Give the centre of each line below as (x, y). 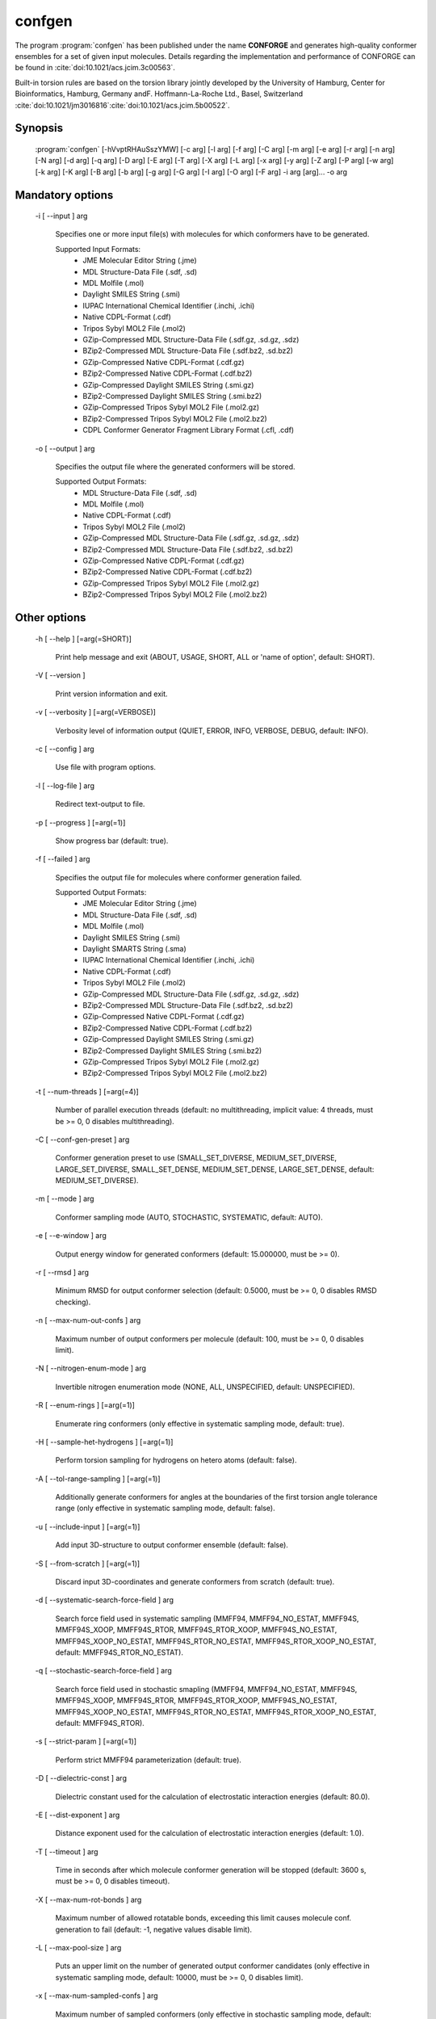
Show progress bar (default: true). (112, 841)
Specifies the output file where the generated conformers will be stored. (175, 466)
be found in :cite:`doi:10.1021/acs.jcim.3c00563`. (95, 68)
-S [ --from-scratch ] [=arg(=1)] (88, 1564)
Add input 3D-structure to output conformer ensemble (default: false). (172, 1545)
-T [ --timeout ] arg (67, 1851)
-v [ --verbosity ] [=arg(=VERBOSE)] (96, 712)
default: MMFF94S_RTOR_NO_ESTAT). (119, 1652)
